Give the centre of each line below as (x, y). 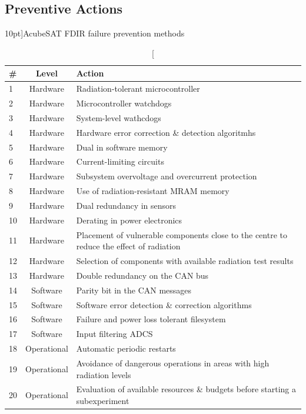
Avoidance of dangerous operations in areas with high (173, 363)
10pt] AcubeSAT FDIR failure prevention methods (95, 33)
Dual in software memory (122, 147)
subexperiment (103, 401)
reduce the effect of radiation (128, 246)
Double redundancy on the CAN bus (142, 275)
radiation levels (104, 374)
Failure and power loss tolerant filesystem (151, 319)
